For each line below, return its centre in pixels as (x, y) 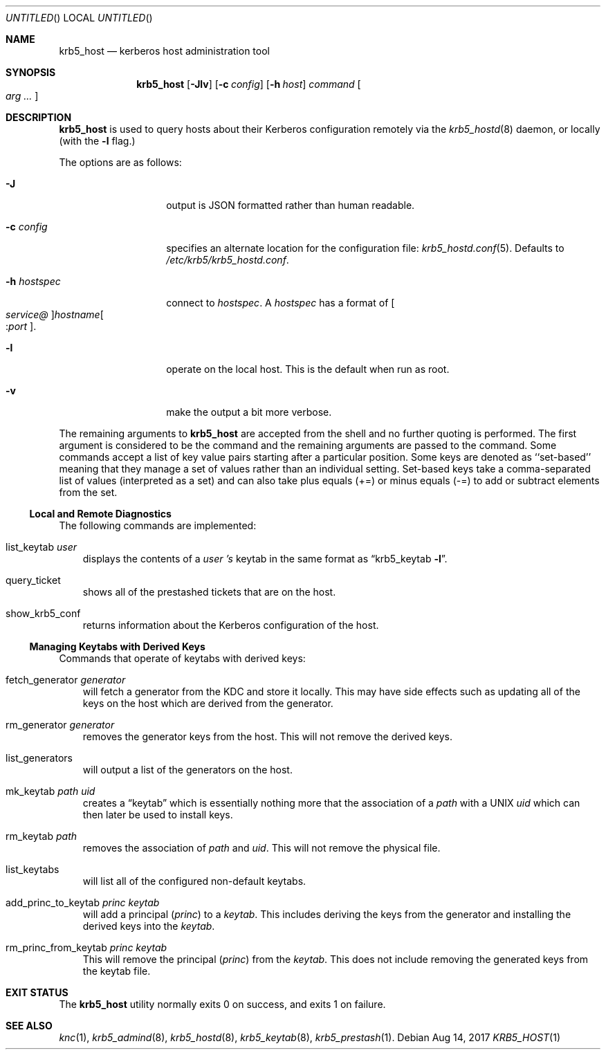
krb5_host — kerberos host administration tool (164, 51)
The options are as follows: (120, 162)
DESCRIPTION (39, 117)
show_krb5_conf (43, 613)
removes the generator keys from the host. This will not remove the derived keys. (267, 736)
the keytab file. (117, 971)
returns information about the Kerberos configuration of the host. (231, 625)
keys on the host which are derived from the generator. (208, 703)
